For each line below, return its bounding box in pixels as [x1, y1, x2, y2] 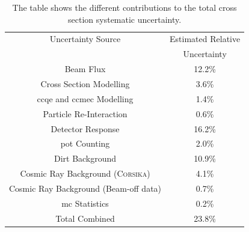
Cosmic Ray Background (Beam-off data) [9, 182, 162, 194]
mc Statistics [61, 197, 109, 209]
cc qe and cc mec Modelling [37, 92, 134, 105]
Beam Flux [64, 63, 106, 75]
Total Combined [55, 212, 115, 224]
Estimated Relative [170, 32, 241, 45]
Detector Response [51, 122, 120, 135]
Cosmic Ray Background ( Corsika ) [20, 167, 150, 180]
